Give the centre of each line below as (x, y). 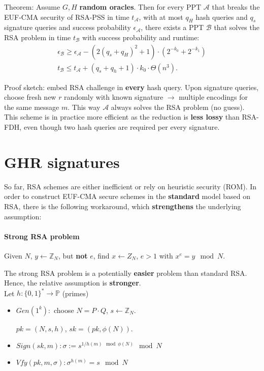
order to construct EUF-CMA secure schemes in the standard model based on (127, 196)
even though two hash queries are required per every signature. (122, 127)
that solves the (237, 27)
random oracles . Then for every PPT (140, 7)
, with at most (161, 17)
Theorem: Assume (32, 7)
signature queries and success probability (68, 27)
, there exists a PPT (172, 27)
